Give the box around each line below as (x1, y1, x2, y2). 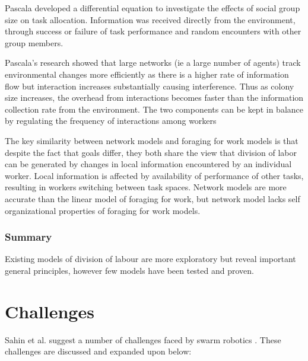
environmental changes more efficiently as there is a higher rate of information (5, 68, 289, 80)
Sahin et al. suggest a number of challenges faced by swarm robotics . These (5, 333, 281, 346)
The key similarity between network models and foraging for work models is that (5, 134, 299, 146)
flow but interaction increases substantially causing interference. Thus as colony (5, 79, 294, 92)
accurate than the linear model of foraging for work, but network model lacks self (5, 192, 300, 205)
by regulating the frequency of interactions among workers (5, 114, 217, 127)
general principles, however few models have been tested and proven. (5, 264, 254, 276)
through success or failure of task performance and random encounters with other (5, 25, 301, 37)
